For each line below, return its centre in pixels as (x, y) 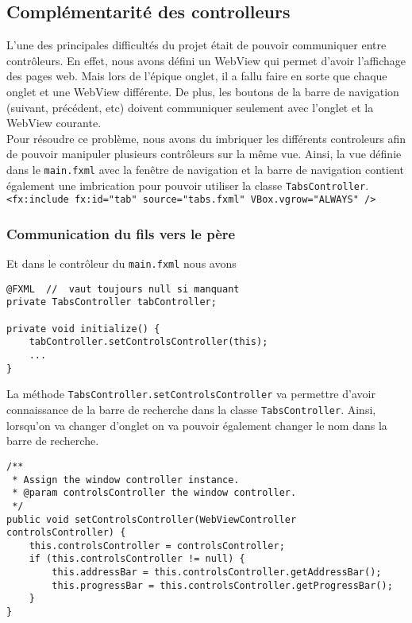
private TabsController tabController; (112, 302)
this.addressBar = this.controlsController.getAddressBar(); (217, 573)
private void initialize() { (83, 329)
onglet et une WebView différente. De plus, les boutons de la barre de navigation (203, 91)
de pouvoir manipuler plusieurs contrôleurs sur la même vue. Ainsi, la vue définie (204, 154)
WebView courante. (54, 123)
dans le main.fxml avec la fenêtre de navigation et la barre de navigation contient (205, 169)
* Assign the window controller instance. (126, 480)
